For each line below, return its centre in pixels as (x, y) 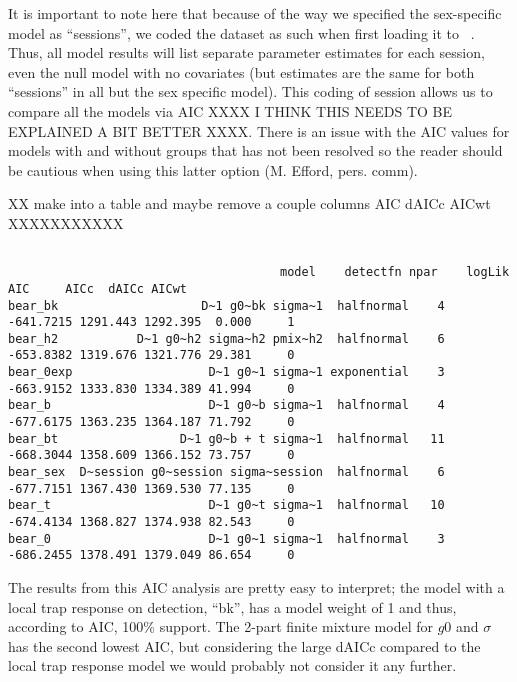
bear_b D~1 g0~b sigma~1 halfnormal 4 (226, 405)
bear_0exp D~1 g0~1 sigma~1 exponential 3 (226, 372)
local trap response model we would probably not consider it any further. (232, 665)
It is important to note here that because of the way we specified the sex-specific (255, 13)
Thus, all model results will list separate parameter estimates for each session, (246, 52)
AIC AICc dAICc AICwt (97, 288)
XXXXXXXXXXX (66, 222)
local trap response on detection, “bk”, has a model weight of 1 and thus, (232, 606)
